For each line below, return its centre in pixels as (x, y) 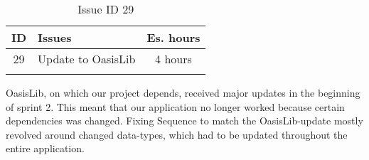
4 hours (173, 59)
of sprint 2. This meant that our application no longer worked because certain (175, 106)
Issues (55, 37)
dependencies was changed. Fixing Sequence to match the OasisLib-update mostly (184, 121)
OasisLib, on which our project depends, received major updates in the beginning (183, 92)
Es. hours (173, 37)
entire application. (45, 148)
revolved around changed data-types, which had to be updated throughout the (177, 134)
